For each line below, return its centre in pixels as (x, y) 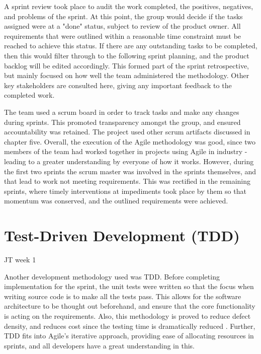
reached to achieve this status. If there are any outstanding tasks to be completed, (131, 46)
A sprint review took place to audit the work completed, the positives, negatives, (129, 6)
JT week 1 (20, 259)
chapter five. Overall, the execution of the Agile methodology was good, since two (130, 141)
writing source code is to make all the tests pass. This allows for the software (123, 296)
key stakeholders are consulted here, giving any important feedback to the (118, 85)
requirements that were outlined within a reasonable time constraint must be (123, 36)
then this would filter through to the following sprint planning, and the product (127, 55)
